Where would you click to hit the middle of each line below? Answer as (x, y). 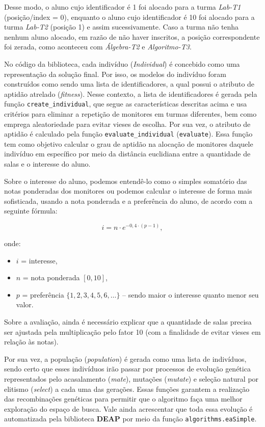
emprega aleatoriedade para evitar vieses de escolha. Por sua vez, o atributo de (127, 124)
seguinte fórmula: (31, 211)
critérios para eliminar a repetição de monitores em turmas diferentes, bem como (130, 114)
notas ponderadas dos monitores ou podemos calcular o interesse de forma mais (128, 191)
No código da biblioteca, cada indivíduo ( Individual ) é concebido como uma (122, 63)
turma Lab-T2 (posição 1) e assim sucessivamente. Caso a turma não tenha (122, 27)
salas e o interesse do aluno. (47, 164)
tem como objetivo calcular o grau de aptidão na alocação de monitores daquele (129, 143)
